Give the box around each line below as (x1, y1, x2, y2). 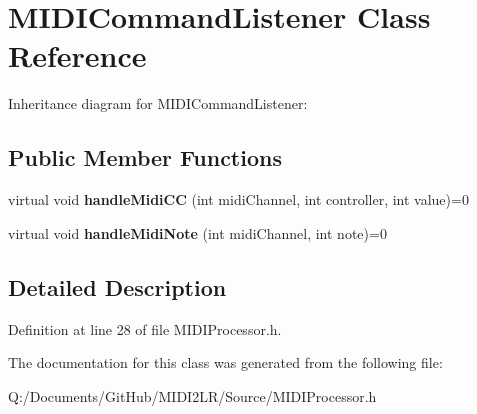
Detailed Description (8, 271, 227, 302)
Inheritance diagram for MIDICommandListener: (8, 93, 308, 114)
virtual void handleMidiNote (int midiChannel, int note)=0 (8, 222, 387, 243)
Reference (8, 35, 147, 76)
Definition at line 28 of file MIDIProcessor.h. (8, 318, 282, 339)
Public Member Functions (8, 142, 282, 173)
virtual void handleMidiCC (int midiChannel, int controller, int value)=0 (8, 189, 469, 210)
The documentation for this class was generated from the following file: (8, 352, 443, 373)
